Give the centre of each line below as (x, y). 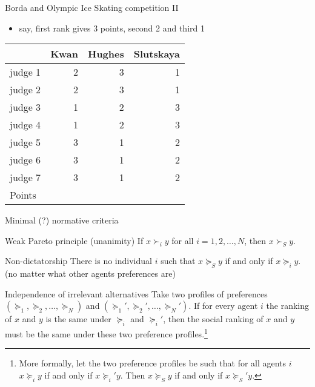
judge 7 (25, 177)
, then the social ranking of (213, 319)
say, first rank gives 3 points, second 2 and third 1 (112, 28)
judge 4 (25, 125)
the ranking (288, 306)
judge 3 (25, 107)
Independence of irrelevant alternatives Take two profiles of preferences (136, 293)
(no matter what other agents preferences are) (90, 273)
